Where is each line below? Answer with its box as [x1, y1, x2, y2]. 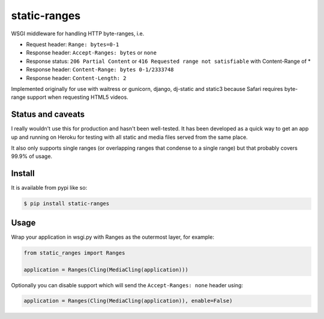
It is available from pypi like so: [11, 184, 88, 192]
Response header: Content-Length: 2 [26, 74, 127, 81]
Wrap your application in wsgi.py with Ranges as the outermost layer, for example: [11, 233, 214, 241]
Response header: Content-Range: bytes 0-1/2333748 [26, 66, 174, 73]
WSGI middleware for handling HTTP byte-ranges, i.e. [11, 30, 145, 37]
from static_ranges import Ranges [23, 249, 125, 256]
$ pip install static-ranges [23, 200, 110, 207]
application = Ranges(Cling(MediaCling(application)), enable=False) [23, 297, 233, 305]
